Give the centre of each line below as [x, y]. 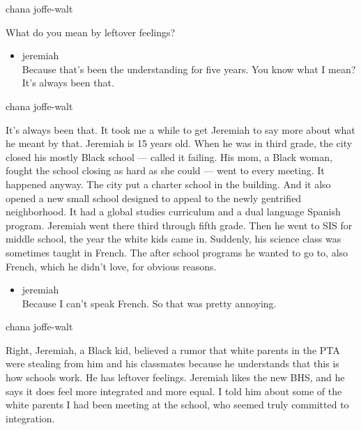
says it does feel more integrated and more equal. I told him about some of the [174, 391]
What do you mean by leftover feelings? [91, 32]
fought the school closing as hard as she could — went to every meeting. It [165, 170]
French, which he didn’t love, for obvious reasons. [111, 266]
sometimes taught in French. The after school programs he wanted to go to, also [177, 252]
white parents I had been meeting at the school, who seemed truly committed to [177, 405]
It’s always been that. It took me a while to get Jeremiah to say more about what [180, 129]
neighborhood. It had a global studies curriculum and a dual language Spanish [173, 212]
